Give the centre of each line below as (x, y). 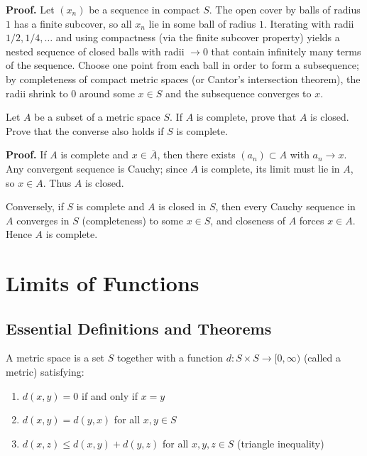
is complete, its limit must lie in (270, 168)
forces (312, 220)
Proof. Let (30, 9)
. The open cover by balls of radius (285, 9)
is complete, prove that (246, 117)
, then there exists (196, 154)
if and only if (109, 395)
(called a (322, 358)
